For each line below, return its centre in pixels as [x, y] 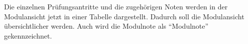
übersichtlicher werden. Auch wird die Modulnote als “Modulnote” [106, 26]
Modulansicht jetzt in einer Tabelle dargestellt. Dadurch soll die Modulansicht [124, 16]
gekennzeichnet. [28, 35]
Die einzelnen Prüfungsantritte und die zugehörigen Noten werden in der [116, 6]
